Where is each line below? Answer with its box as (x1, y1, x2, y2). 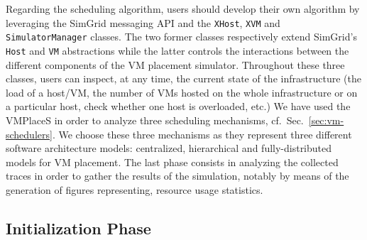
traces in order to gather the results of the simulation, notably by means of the (6, 168, 349, 183)
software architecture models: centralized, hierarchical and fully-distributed (6, 141, 332, 156)
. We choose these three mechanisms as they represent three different (52, 126, 352, 141)
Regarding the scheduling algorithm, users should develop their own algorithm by (6, 1, 360, 16)
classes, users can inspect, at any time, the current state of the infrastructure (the (6, 71, 361, 86)
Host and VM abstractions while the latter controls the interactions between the (6, 43, 349, 58)
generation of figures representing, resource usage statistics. (6, 182, 263, 197)
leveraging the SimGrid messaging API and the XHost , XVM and (6, 15, 280, 30)
